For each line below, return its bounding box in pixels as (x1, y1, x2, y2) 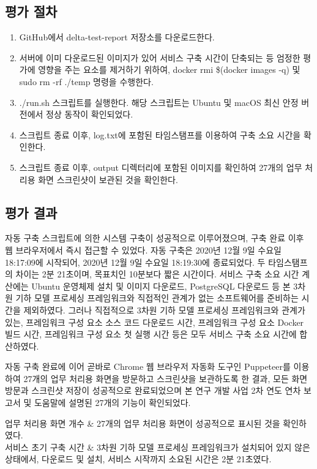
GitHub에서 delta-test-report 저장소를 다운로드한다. (19, 31, 215, 43)
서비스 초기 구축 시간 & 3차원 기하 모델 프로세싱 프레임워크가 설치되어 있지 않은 (5, 440, 310, 453)
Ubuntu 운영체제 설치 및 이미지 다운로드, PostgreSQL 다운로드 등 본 (31, 279, 291, 292)
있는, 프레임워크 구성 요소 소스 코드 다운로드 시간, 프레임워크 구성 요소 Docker (5, 315, 304, 328)
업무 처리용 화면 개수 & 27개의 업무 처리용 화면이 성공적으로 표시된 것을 (5, 416, 280, 429)
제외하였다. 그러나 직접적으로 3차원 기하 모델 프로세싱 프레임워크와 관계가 (23, 303, 305, 316)
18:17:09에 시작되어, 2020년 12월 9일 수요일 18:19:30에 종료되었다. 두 (5, 255, 266, 268)
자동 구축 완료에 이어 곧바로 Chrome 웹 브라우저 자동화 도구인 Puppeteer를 (5, 360, 291, 373)
